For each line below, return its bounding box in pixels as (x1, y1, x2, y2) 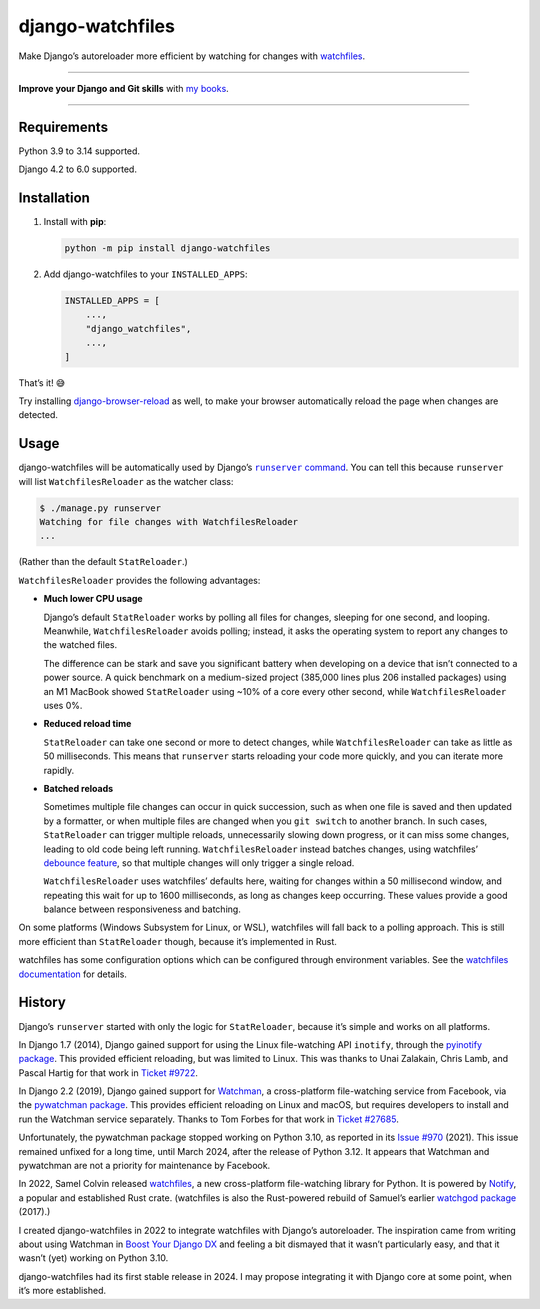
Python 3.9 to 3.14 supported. (18, 145, 140, 157)
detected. (18, 409, 59, 421)
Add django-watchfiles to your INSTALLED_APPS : (43, 268, 249, 280)
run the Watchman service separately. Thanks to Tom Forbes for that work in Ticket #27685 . (18, 1113, 399, 1125)
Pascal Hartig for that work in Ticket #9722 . (18, 1066, 199, 1079)
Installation (18, 190, 90, 207)
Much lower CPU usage (43, 593, 144, 605)
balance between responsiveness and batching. (43, 903, 242, 915)
